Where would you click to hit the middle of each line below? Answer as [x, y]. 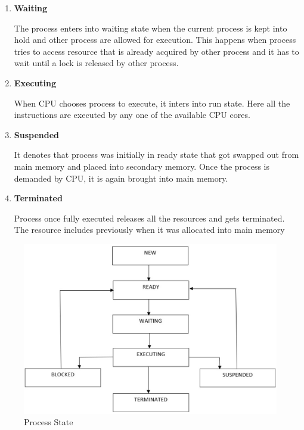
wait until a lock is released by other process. [96, 63]
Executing [35, 82]
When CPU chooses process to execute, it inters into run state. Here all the [152, 103]
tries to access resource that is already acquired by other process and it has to [156, 51]
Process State [49, 422]
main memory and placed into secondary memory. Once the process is [142, 166]
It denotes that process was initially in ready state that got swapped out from [156, 155]
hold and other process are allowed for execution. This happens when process [155, 40]
